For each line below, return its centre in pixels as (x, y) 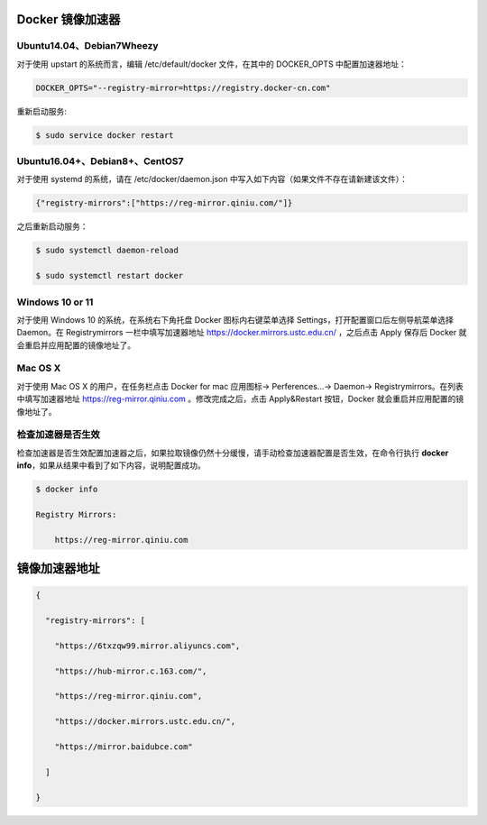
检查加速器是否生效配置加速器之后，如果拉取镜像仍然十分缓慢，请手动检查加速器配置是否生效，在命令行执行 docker (233, 453)
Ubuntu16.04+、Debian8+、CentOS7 (100, 161)
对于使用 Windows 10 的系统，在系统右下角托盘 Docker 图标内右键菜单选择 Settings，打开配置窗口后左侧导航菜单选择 (235, 319)
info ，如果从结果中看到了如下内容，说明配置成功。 (111, 465)
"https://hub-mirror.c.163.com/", (131, 671)
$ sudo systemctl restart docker (110, 276)
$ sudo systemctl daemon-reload (107, 251)
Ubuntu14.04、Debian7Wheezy (87, 46)
